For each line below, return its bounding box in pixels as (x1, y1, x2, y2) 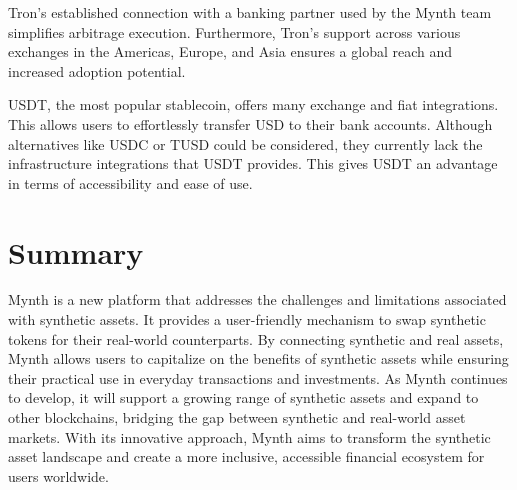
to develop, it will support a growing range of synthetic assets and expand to (8, 387, 479, 408)
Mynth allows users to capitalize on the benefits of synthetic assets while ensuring (8, 348, 509, 369)
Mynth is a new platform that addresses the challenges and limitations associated (8, 289, 507, 310)
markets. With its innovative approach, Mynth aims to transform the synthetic (8, 426, 491, 447)
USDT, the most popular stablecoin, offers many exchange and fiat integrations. (8, 94, 499, 115)
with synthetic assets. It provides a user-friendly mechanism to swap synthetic (8, 309, 486, 330)
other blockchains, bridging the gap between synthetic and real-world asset (8, 407, 466, 428)
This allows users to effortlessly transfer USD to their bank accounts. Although (8, 113, 493, 134)
